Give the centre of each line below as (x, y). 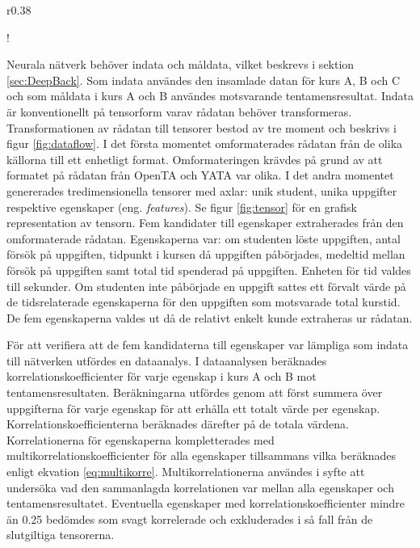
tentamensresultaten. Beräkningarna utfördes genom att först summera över (195, 392)
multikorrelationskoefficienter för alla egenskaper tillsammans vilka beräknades (202, 455)
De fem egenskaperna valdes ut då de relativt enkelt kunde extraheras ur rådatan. (210, 317)
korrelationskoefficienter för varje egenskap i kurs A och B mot (162, 376)
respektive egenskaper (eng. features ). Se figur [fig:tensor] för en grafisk (182, 207)
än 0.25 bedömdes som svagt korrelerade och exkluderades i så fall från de (190, 518)
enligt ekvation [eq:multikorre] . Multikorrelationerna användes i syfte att (186, 472)
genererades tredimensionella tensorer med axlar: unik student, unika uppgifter (202, 190)
